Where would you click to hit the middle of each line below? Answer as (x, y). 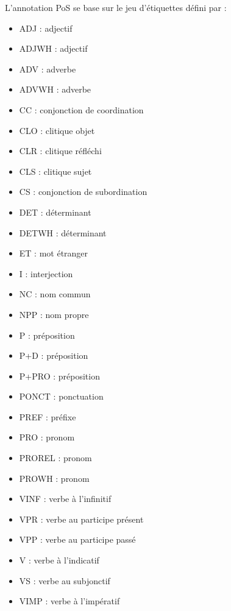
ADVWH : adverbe (55, 89)
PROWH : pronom (54, 478)
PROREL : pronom (55, 458)
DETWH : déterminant (63, 232)
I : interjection (46, 273)
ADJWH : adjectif (53, 48)
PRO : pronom (47, 437)
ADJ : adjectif (46, 28)
